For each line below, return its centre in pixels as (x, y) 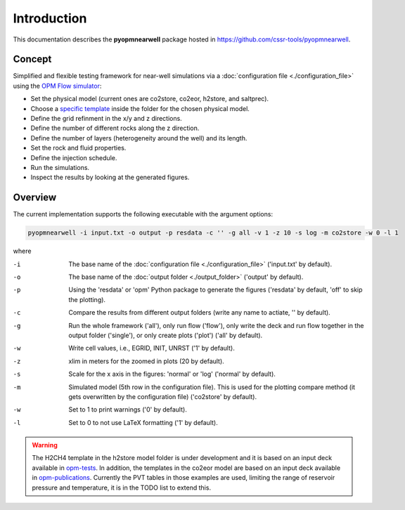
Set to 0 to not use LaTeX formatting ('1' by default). (143, 422)
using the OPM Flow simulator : (57, 86)
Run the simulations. (60, 167)
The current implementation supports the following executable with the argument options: (143, 214)
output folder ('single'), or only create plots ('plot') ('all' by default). (166, 335)
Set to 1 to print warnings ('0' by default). (128, 410)
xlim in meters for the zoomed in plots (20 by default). (146, 361)
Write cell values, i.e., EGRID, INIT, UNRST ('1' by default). (152, 348)
